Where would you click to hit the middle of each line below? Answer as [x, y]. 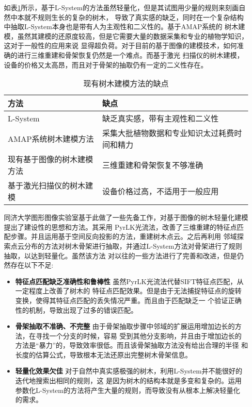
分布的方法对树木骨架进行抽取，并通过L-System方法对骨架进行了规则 [133, 246]
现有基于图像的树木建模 [51, 159]
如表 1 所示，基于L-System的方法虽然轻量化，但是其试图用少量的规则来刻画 [121, 7]
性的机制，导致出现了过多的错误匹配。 [76, 310]
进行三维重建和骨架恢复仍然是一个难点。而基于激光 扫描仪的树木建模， [130, 55]
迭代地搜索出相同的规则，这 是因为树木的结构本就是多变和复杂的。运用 [128, 381]
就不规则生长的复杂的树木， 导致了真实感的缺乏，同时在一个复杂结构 [134, 17]
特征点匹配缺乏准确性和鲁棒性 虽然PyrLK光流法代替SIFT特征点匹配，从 [129, 281]
